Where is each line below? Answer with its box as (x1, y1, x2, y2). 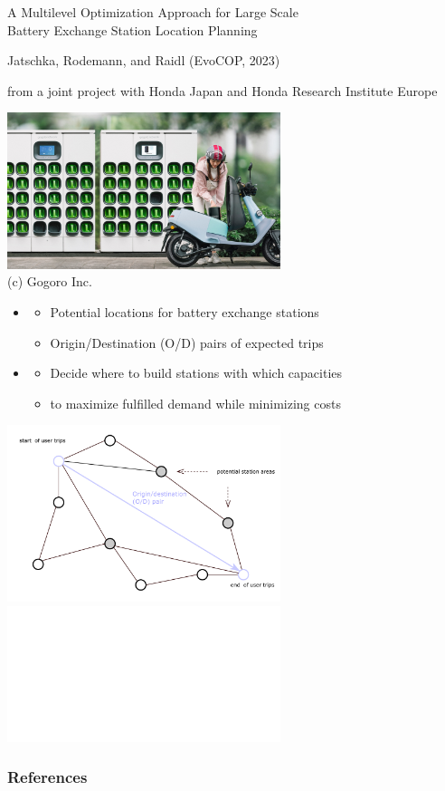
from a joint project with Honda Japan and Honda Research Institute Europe (7, 81, 438, 100)
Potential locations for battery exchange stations (50, 303, 319, 322)
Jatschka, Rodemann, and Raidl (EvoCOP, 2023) (7, 51, 280, 70)
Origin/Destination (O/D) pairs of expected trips (50, 333, 324, 352)
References (7, 766, 88, 788)
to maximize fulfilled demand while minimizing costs (50, 393, 341, 412)
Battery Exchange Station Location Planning (7, 20, 258, 39)
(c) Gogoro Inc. (7, 272, 92, 291)
